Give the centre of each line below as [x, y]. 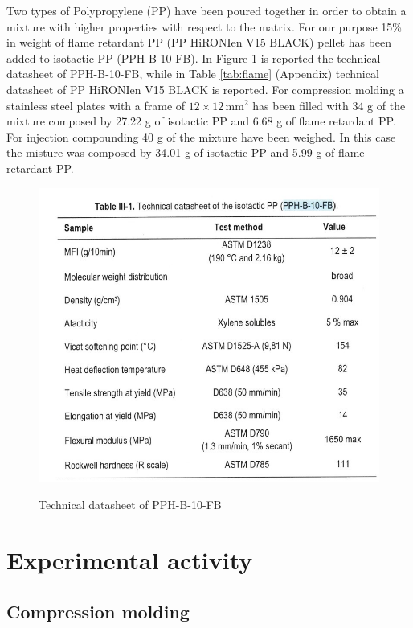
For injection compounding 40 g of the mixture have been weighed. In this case [201, 136]
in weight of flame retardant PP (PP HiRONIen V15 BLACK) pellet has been [199, 42]
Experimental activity [130, 560]
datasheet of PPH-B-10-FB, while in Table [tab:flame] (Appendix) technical [193, 74]
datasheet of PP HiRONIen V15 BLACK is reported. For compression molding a [205, 89]
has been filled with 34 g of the [329, 105]
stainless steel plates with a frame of [96, 105]
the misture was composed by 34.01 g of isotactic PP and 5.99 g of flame [186, 152]
